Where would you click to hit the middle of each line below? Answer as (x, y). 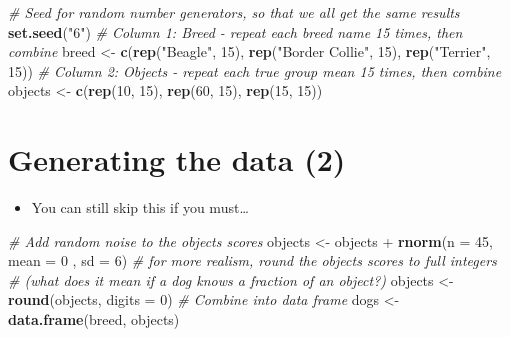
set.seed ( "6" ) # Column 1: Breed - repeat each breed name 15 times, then (235, 31)
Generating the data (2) (177, 159)
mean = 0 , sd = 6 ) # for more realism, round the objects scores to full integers (252, 260)
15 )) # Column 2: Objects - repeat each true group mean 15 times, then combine (255, 70)
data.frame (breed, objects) (94, 319)
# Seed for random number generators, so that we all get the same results (234, 12)
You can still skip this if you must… (140, 207)
